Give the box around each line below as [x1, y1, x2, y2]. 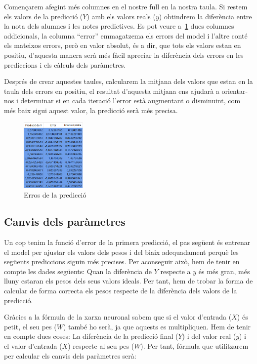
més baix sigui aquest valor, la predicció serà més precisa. [4, 105, 178, 115]
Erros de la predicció [24, 190, 86, 200]
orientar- [221, 85, 248, 96]
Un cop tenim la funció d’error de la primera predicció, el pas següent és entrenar [4, 237, 251, 247]
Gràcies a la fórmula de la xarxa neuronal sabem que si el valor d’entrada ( [4, 312, 232, 322]
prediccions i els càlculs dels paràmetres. [4, 59, 126, 70]
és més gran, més [198, 266, 250, 276]
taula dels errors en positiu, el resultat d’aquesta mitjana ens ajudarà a [4, 85, 219, 96]
